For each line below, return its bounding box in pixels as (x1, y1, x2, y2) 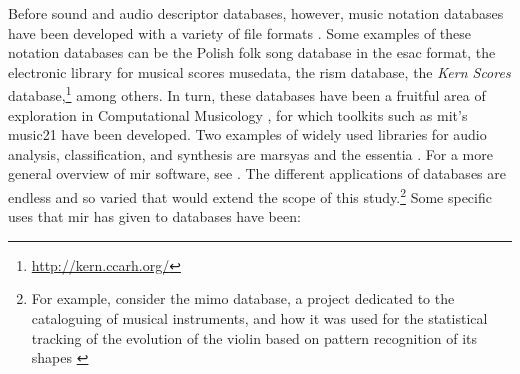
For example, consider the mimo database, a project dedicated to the (31, 288, 455, 309)
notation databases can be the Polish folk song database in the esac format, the (8, 42, 496, 63)
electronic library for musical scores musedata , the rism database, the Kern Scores (8, 61, 511, 82)
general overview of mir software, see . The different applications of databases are (8, 163, 506, 184)
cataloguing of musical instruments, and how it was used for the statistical (31, 308, 488, 329)
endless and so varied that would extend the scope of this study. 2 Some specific (8, 184, 492, 207)
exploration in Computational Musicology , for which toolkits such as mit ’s (8, 104, 468, 125)
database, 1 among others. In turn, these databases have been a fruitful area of (8, 82, 486, 106)
